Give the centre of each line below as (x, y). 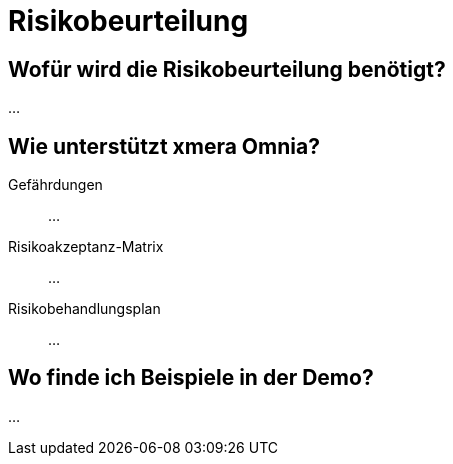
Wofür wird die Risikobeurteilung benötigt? (227, 69)
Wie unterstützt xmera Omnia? (164, 146)
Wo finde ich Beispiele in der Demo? (191, 378)
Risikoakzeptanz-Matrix (86, 247)
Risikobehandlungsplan (84, 309)
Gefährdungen (55, 185)
